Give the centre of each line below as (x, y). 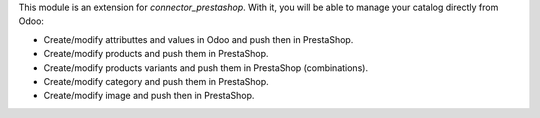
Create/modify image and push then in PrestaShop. (149, 96)
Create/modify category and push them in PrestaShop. (156, 81)
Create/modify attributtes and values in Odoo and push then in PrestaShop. (198, 39)
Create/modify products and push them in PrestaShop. (156, 54)
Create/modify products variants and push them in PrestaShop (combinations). (206, 67)
